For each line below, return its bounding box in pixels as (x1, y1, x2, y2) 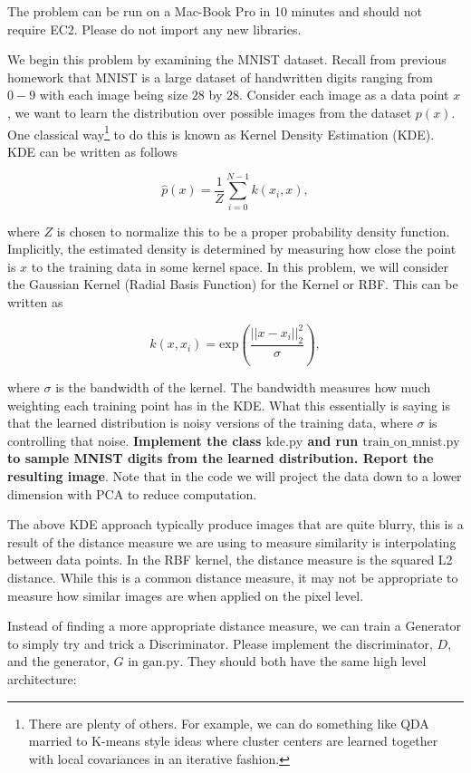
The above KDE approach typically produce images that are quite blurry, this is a (7, 515, 464, 534)
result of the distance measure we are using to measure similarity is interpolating (7, 532, 457, 551)
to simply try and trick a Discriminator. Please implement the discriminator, (7, 633, 433, 652)
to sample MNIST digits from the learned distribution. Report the (7, 449, 434, 468)
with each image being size (39, 85, 188, 104)
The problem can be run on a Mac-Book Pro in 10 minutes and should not (7, 2, 423, 20)
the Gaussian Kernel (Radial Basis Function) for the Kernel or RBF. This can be (7, 275, 458, 294)
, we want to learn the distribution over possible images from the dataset (7, 102, 412, 121)
